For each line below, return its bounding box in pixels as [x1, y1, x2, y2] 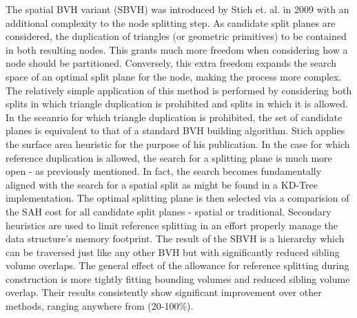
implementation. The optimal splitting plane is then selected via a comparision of [6, 191, 349, 205]
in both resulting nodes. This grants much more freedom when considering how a [6, 42, 348, 56]
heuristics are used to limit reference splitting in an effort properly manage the [6, 218, 338, 232]
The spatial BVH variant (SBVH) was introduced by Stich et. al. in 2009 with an [6, 2, 349, 16]
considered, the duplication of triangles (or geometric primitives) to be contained [6, 29, 347, 43]
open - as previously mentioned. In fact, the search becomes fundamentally [6, 164, 322, 178]
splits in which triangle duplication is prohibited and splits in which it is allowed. [6, 96, 348, 111]
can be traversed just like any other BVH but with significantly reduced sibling [6, 244, 340, 259]
